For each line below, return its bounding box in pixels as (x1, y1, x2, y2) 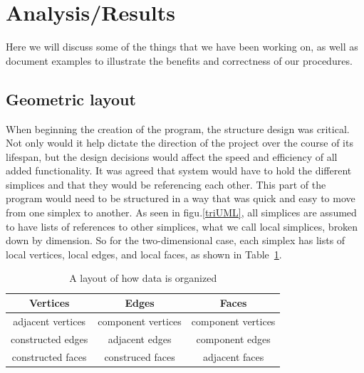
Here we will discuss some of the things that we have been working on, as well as (6, 39, 358, 54)
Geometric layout (6, 88, 136, 110)
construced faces (104, 349, 175, 364)
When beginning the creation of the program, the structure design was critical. (6, 121, 350, 136)
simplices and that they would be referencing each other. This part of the (6, 177, 326, 191)
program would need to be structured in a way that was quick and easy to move (6, 191, 355, 206)
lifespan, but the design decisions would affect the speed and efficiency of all (6, 149, 338, 164)
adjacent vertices (13, 313, 86, 328)
